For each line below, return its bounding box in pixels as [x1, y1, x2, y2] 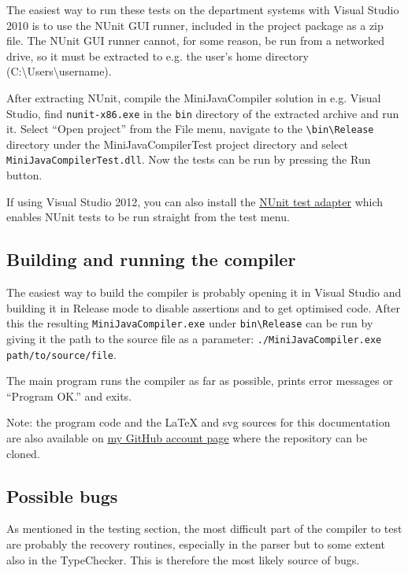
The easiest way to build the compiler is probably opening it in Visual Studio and [6, 284, 402, 301]
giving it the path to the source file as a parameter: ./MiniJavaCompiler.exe [6, 330, 382, 346]
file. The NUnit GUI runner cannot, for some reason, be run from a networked [6, 32, 385, 49]
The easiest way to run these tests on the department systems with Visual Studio [6, 2, 399, 17]
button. [6, 167, 43, 183]
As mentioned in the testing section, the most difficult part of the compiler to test [6, 520, 402, 537]
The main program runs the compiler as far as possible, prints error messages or [6, 372, 393, 389]
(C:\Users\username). [6, 63, 112, 79]
